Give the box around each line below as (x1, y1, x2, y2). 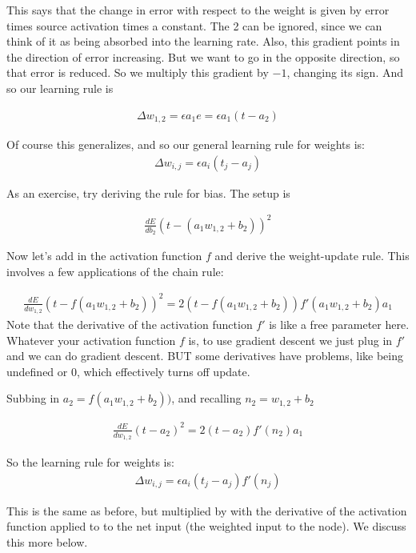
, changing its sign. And (286, 64, 404, 81)
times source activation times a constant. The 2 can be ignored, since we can (6, 17, 382, 34)
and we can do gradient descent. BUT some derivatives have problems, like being (6, 347, 404, 364)
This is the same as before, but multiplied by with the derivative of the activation (6, 502, 407, 519)
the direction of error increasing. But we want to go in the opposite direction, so (6, 48, 400, 65)
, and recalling (171, 390, 242, 407)
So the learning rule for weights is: (6, 454, 174, 471)
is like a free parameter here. (269, 315, 410, 332)
